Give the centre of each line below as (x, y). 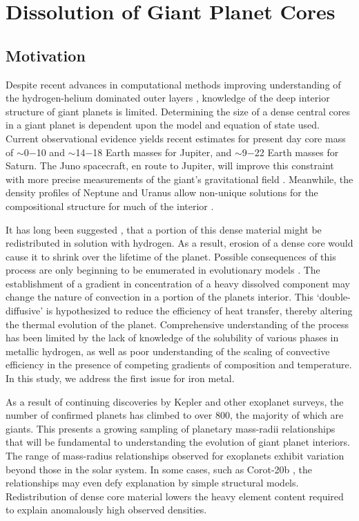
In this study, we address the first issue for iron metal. (120, 378)
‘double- (333, 297)
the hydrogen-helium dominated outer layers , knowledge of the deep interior (168, 98)
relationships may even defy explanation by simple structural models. (152, 483)
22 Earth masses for (297, 152)
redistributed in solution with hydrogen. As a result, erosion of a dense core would (179, 243)
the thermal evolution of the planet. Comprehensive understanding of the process (177, 324)
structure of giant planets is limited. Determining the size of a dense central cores (178, 111)
